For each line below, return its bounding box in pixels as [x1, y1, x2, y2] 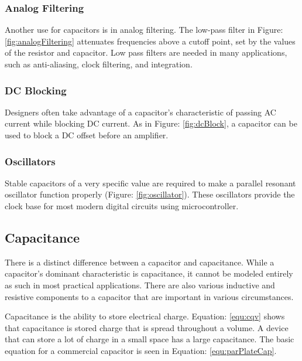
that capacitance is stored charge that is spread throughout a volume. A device [5, 321, 289, 333]
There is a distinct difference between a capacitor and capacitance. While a [5, 256, 274, 268]
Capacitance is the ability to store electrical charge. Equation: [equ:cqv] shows [5, 310, 285, 322]
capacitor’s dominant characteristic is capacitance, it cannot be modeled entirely [5, 267, 293, 280]
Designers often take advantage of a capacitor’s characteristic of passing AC [5, 105, 276, 118]
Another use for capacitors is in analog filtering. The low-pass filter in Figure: [5, 23, 283, 36]
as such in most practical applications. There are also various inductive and [5, 278, 275, 291]
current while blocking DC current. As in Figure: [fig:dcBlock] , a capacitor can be [5, 117, 297, 130]
